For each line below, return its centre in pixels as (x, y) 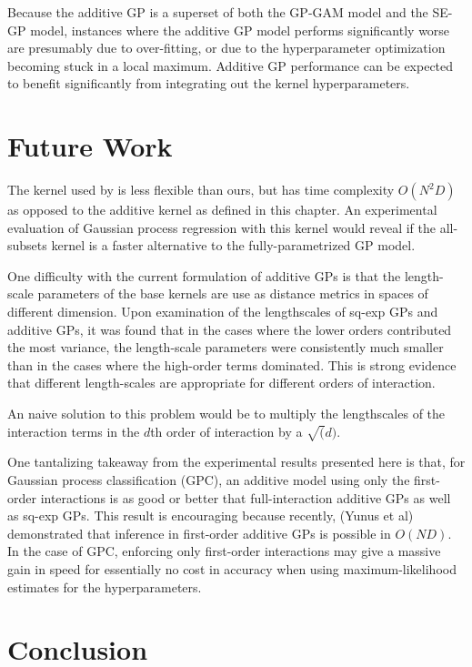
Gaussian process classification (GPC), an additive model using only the (209, 479)
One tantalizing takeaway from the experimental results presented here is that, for (236, 462)
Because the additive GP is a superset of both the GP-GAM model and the (218, 12)
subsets (27, 245)
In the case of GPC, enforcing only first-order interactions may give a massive (224, 551)
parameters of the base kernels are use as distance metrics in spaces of (233, 293)
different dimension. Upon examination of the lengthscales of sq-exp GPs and (223, 312)
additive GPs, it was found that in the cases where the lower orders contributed (230, 329)
